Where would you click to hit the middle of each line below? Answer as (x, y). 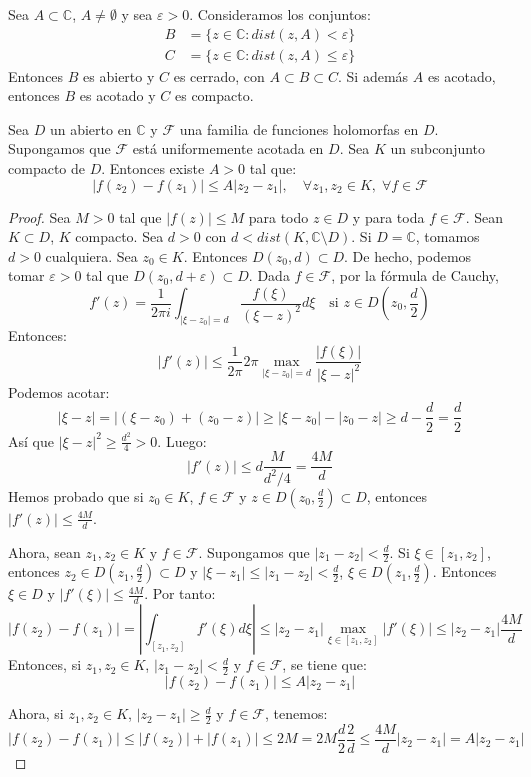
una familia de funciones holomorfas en (299, 128)
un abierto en (90, 128)
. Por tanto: (180, 593)
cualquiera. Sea (91, 255)
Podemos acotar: (59, 391)
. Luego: (182, 440)
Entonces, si (45, 664)
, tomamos (447, 236)
